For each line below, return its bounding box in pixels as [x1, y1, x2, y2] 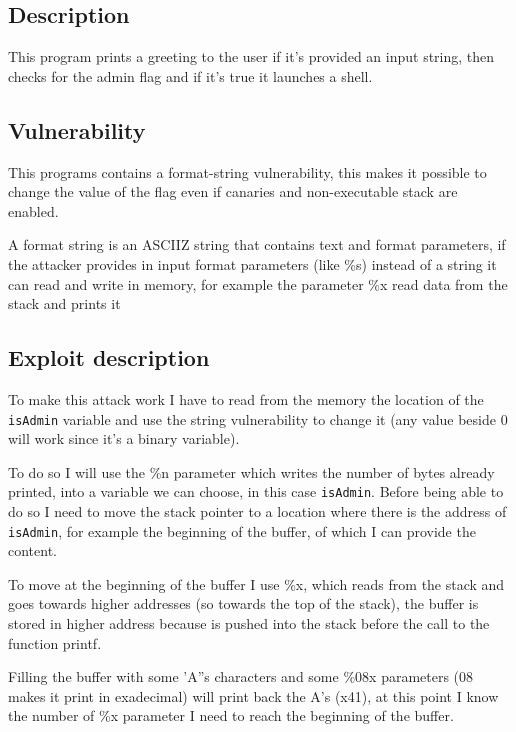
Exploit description [8, 342, 210, 373]
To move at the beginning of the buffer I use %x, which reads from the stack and [8, 573, 505, 594]
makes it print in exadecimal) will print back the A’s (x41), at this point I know [8, 685, 499, 706]
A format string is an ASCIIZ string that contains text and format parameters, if [8, 234, 506, 255]
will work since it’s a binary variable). [8, 428, 240, 449]
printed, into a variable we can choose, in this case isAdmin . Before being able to [8, 481, 504, 502]
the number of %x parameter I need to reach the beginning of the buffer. [8, 705, 454, 726]
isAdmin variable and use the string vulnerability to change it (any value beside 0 [8, 408, 508, 429]
